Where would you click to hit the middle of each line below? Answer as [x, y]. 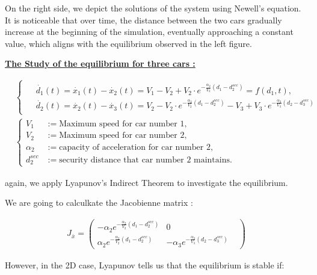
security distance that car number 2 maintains [144, 160]
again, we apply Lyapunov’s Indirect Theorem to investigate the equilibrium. [146, 182]
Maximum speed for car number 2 [122, 136]
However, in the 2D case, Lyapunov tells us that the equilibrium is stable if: [145, 264]
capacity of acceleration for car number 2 [135, 147]
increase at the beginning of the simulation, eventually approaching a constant [149, 32]
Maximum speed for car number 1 [122, 124]
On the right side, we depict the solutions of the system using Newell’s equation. [153, 8]
